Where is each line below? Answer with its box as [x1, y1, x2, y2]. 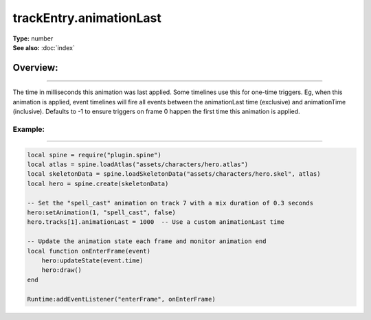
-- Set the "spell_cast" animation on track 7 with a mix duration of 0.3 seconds [27, 199, 314, 207]
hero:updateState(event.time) [41, 256, 144, 264]
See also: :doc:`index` [12, 43, 75, 52]
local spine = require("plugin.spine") [27, 151, 161, 159]
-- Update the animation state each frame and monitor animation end [27, 238, 267, 245]
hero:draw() [41, 266, 82, 274]
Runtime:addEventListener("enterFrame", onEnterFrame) [27, 295, 216, 303]
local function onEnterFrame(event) [27, 247, 151, 255]
